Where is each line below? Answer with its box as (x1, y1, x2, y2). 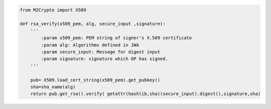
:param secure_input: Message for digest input (41, 49, 161, 54)
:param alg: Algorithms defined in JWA (41, 42, 139, 47)
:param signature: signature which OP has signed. (41, 56, 168, 62)
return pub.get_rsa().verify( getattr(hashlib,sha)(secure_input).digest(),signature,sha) (30, 91, 261, 97)
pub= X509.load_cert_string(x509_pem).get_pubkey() (30, 77, 161, 82)
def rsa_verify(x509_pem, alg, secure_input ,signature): (20, 21, 166, 27)
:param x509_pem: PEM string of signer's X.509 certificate (41, 35, 192, 41)
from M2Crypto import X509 (20, 7, 86, 12)
